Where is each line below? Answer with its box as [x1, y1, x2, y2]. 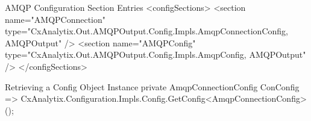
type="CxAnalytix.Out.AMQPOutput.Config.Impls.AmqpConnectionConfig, [5, 25, 288, 37]
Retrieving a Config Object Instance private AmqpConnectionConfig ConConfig [5, 80, 300, 93]
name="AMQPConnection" [5, 13, 106, 25]
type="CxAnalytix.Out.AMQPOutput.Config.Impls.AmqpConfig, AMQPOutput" [5, 48, 306, 61]
